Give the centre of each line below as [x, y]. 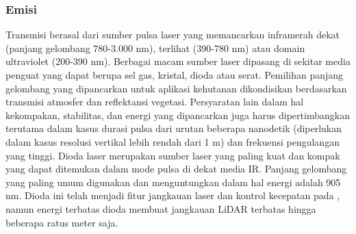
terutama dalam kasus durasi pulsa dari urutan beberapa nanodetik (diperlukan [174, 128]
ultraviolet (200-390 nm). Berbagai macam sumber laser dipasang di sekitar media [178, 61]
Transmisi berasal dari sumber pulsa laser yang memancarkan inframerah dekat [173, 35]
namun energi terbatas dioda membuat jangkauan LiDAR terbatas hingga [161, 208]
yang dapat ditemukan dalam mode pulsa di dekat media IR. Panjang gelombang [176, 169]
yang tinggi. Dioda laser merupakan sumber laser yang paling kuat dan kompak [173, 155]
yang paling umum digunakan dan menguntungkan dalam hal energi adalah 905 [173, 182]
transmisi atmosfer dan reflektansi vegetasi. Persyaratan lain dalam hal [155, 102]
